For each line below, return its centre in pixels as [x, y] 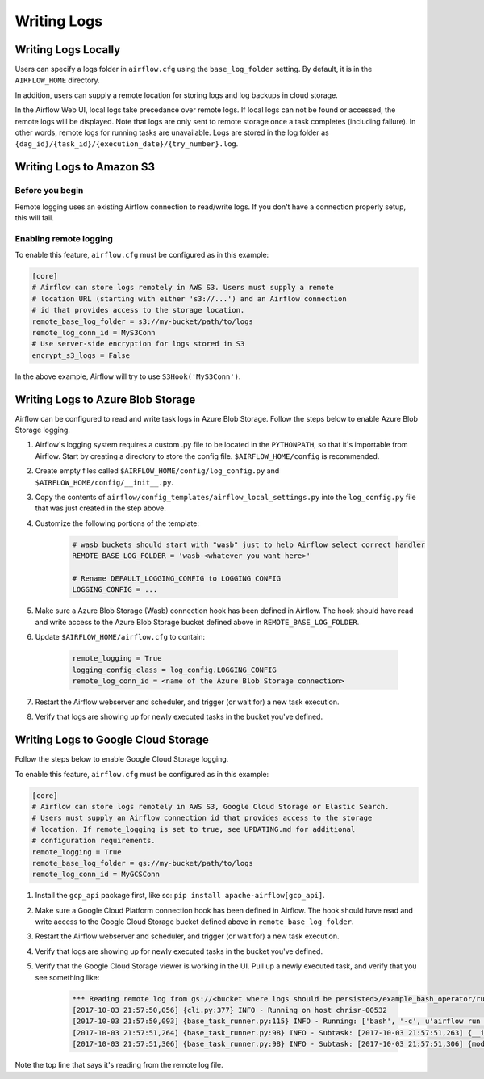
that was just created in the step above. [101, 508]
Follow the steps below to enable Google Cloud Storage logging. [122, 759]
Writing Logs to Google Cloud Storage [112, 740]
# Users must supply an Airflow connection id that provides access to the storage [202, 818]
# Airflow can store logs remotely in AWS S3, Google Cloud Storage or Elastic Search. [211, 806]
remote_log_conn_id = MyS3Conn [94, 333]
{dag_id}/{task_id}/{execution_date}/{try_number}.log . [127, 144]
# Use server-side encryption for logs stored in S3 [138, 344]
